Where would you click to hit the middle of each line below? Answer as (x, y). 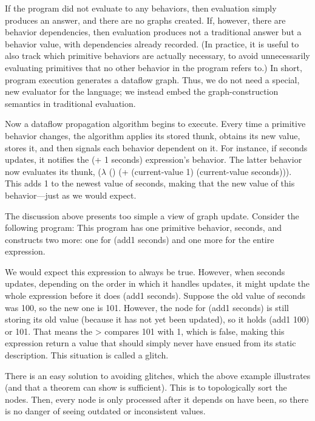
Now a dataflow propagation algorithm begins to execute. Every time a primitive (155, 124)
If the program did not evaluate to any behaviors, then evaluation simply (141, 8)
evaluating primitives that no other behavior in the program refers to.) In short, (154, 67)
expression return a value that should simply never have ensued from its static (151, 343)
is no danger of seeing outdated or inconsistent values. (105, 411)
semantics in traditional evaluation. (70, 103)
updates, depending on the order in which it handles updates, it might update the (157, 283)
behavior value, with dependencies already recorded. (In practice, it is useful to (152, 43)
